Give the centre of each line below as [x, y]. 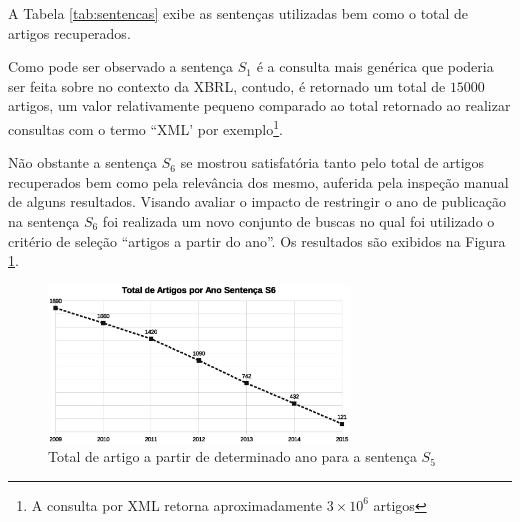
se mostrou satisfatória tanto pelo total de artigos [332, 162]
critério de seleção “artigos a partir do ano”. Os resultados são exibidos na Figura [257, 240]
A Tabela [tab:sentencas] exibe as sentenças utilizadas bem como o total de [238, 13]
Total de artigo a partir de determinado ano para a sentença [232, 456]
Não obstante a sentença [83, 162]
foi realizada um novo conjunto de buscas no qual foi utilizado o [298, 221]
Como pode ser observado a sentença [121, 66]
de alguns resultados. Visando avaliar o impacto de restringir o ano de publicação [257, 201]
